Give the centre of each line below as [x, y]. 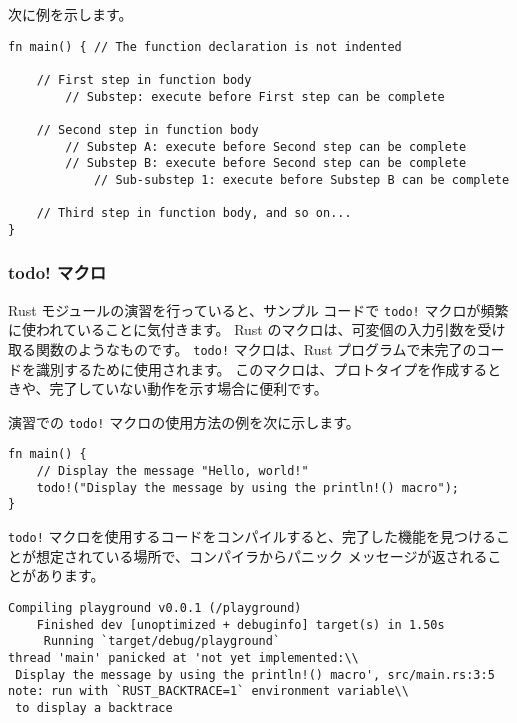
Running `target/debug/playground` [162, 641]
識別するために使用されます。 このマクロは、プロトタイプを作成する [261, 368]
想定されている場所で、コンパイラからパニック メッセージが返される [261, 555]
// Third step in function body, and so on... [194, 213]
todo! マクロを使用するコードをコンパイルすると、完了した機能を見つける [252, 536]
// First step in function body [144, 79]
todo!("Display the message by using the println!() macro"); [248, 487]
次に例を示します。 [70, 14]
